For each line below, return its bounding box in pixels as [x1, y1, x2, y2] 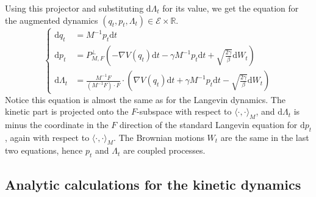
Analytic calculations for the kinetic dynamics [5, 174, 301, 193]
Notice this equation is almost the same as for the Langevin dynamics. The [5, 93, 285, 106]
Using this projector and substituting [5, 2, 144, 14]
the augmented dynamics [5, 13, 98, 26]
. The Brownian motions [113, 131, 204, 143]
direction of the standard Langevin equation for [120, 118, 298, 131]
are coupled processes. [123, 144, 206, 157]
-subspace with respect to [137, 105, 232, 118]
